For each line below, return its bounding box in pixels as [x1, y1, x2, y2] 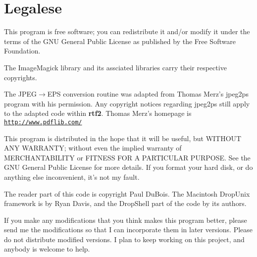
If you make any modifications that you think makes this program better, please [4, 214, 247, 225]
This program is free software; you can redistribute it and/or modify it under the [4, 26, 250, 37]
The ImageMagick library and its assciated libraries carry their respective [4, 62, 227, 72]
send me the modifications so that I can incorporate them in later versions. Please [4, 224, 253, 235]
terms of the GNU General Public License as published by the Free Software [4, 36, 236, 46]
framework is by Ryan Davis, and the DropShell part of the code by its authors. [4, 198, 247, 208]
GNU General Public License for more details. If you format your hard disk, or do [4, 162, 253, 172]
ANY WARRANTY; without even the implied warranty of [4, 143, 182, 153]
